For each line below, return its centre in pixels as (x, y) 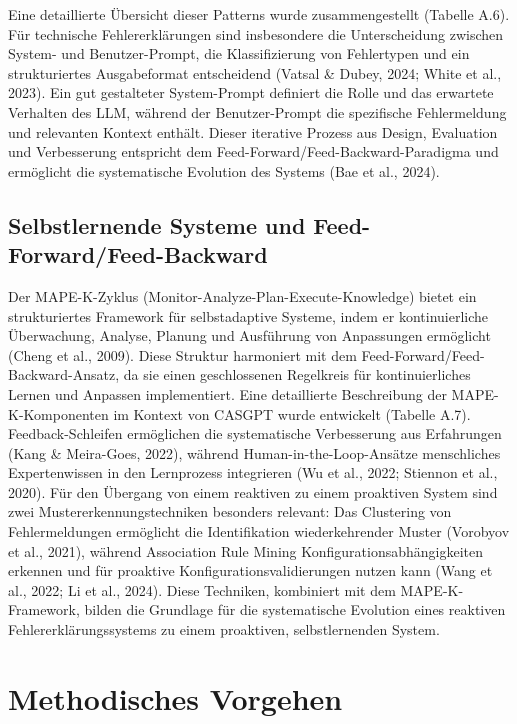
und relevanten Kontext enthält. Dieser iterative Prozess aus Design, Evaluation (253, 131)
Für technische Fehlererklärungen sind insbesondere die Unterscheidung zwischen (256, 33)
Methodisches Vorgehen (175, 697)
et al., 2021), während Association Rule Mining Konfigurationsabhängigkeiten (246, 550)
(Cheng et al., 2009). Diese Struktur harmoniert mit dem (182, 354)
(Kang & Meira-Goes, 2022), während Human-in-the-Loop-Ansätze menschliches (254, 452)
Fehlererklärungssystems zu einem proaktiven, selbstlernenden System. (224, 629)
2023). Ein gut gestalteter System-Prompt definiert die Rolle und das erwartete (251, 92)
